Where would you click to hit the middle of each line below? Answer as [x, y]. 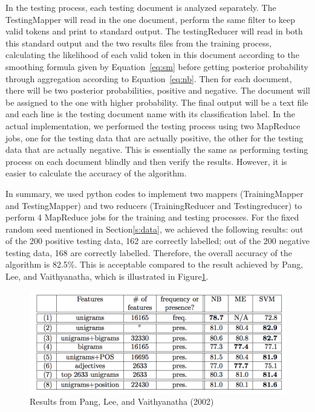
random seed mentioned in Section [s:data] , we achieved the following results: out [154, 229]
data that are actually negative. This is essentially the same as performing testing [157, 150]
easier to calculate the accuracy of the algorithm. [96, 173]
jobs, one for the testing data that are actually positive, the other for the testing [154, 137]
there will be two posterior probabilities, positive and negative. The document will [158, 90]
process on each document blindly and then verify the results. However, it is [146, 161]
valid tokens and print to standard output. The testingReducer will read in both [154, 31]
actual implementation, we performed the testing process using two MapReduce [153, 125]
